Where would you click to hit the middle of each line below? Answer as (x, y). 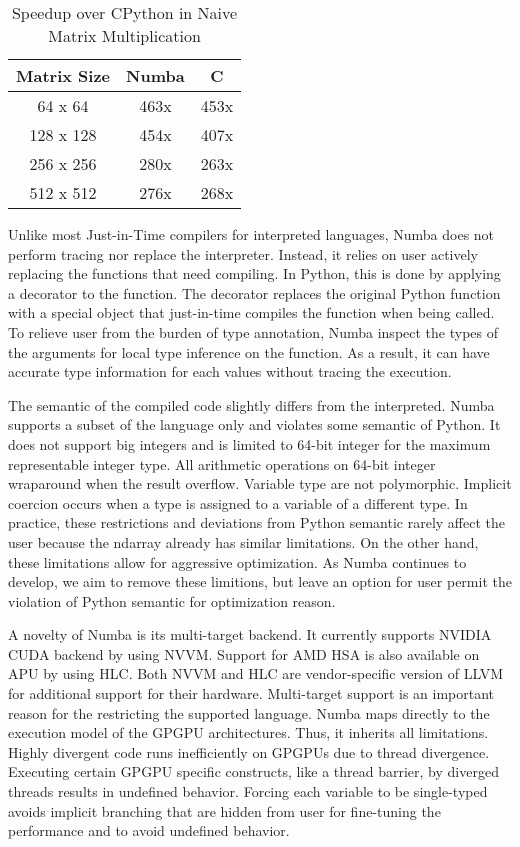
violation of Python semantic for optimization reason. (172, 600)
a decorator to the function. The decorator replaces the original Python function (254, 292)
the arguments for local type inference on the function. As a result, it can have (249, 351)
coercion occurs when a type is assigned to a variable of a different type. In (238, 502)
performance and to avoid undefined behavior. (149, 830)
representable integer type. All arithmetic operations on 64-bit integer (222, 463)
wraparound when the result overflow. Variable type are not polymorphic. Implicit (260, 483)
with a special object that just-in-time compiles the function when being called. (251, 312)
